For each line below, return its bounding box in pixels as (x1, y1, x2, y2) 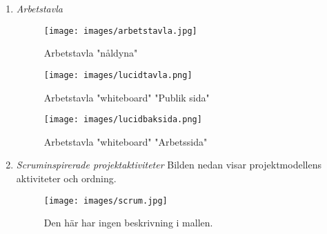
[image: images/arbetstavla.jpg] (43, 26, 197, 36)
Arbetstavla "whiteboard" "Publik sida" (43, 90, 210, 104)
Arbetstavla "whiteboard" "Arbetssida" (43, 134, 208, 148)
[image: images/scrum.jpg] (43, 195, 168, 206)
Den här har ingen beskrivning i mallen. (43, 215, 213, 230)
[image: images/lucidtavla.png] (43, 70, 192, 80)
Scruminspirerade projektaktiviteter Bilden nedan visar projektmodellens (16, 157, 321, 172)
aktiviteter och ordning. (16, 170, 117, 185)
